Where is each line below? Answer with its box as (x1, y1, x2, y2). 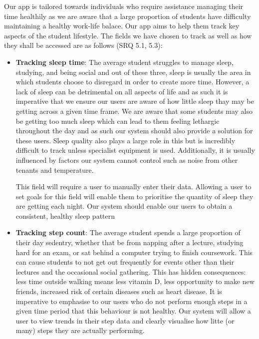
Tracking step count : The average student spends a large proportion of (15, 227, 241, 238)
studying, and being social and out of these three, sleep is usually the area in (15, 66, 251, 77)
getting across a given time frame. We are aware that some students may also (15, 105, 253, 116)
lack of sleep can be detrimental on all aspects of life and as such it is (15, 86, 228, 96)
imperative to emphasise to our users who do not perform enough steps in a (15, 296, 248, 306)
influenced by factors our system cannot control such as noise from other (15, 154, 238, 165)
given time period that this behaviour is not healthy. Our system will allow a (15, 306, 251, 316)
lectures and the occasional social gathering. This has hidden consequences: (15, 266, 246, 277)
